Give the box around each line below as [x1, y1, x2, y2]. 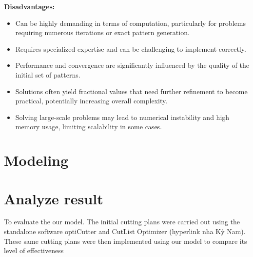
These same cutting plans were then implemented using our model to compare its [4, 236, 247, 246]
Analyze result [4, 188, 103, 208]
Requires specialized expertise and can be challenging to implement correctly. [15, 43, 246, 54]
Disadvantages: [4, 1, 55, 11]
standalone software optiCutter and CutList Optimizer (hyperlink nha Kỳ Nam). [4, 226, 246, 237]
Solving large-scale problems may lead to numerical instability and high [15, 112, 230, 122]
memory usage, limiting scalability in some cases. [15, 121, 162, 132]
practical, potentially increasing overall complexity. [15, 96, 168, 106]
